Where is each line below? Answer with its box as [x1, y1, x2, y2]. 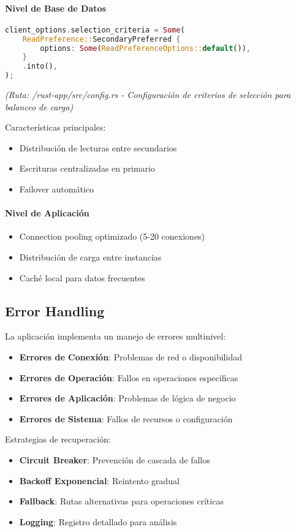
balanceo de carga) [5, 100, 74, 113]
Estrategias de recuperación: [5, 433, 111, 446]
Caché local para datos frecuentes [19, 271, 145, 284]
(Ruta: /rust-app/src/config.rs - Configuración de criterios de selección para [5, 88, 291, 101]
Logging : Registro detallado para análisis [19, 515, 177, 528]
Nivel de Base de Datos [5, 1, 106, 14]
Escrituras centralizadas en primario [19, 162, 155, 175]
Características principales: [5, 121, 106, 134]
